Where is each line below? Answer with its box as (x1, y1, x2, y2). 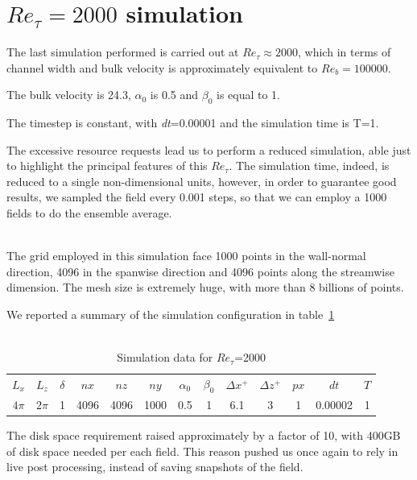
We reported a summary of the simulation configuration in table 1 (6, 306, 335, 323)
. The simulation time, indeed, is (229, 157, 390, 174)
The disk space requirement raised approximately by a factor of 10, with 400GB (6, 427, 401, 444)
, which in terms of (298, 43, 391, 60)
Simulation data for (117, 349, 213, 366)
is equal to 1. (216, 86, 281, 103)
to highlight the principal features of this (6, 157, 208, 174)
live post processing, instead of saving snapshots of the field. (6, 458, 303, 475)
